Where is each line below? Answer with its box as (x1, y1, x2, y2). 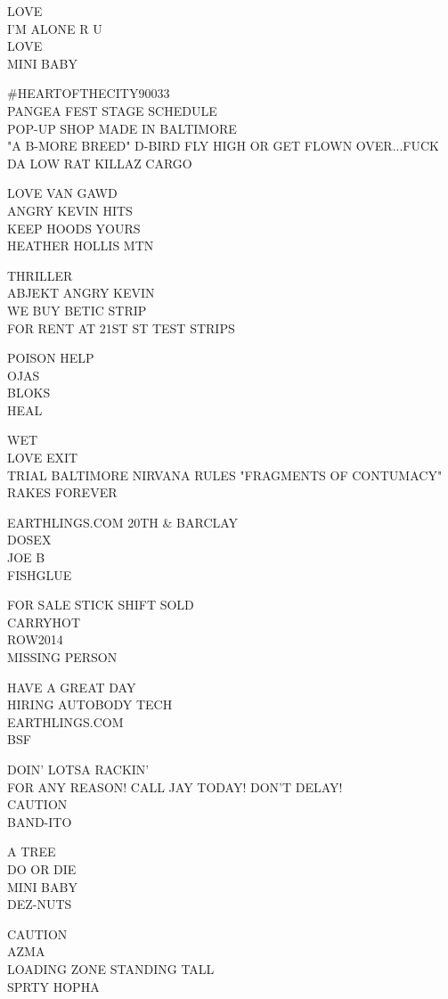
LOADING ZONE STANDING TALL (7, 959, 215, 978)
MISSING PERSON (7, 648, 118, 666)
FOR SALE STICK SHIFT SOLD (7, 595, 194, 614)
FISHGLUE (7, 565, 72, 584)
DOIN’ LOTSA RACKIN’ (7, 759, 150, 778)
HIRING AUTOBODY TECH (7, 695, 173, 714)
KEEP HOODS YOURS (7, 218, 141, 237)
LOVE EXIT (7, 448, 78, 467)
